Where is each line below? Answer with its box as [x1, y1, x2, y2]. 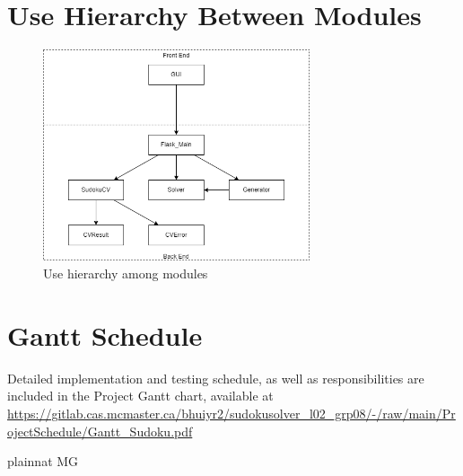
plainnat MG [7, 452, 79, 471]
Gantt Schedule [7, 316, 203, 353]
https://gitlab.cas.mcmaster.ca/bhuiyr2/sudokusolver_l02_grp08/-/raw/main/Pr [7, 403, 456, 422]
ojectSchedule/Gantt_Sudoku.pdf [7, 421, 193, 440]
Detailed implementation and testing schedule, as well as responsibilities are [7, 368, 424, 387]
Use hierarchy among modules [43, 264, 208, 283]
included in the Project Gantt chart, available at [7, 386, 274, 405]
